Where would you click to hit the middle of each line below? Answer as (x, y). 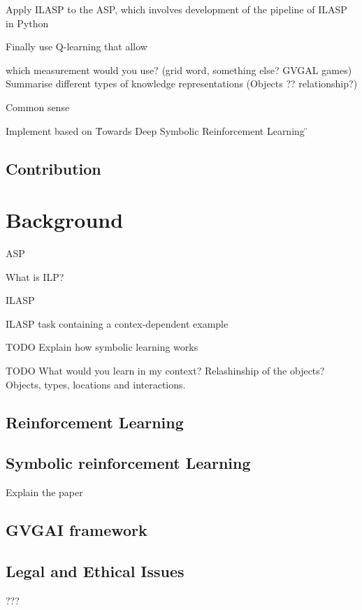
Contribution (53, 168)
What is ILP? (35, 276)
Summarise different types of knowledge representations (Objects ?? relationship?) (182, 83)
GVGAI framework (77, 530)
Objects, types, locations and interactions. (96, 384)
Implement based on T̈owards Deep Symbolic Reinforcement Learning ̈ (157, 130)
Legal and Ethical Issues (95, 571)
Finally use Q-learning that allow (77, 46)
